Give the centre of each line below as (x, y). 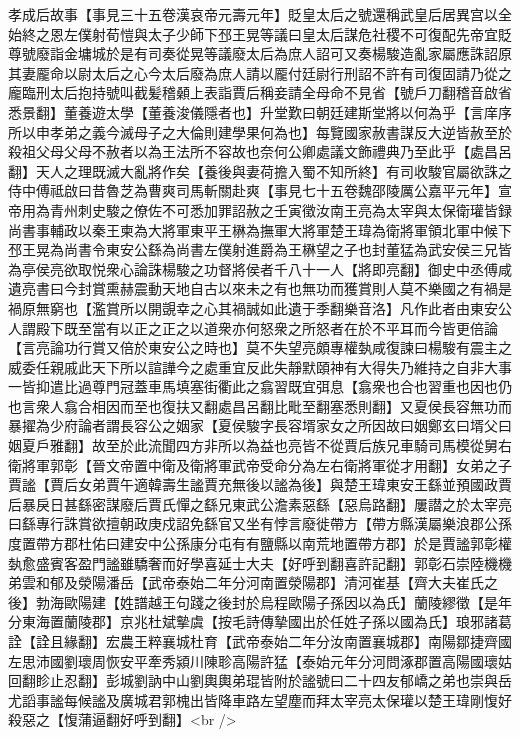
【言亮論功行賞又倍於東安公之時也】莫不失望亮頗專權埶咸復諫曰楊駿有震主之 (260, 347)
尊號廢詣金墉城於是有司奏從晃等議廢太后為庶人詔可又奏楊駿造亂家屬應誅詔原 (260, 53)
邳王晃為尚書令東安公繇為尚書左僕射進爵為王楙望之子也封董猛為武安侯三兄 (253, 249)
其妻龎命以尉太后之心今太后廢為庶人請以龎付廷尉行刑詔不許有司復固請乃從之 (260, 72)
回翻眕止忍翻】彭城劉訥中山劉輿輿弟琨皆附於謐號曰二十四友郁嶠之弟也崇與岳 (260, 680)
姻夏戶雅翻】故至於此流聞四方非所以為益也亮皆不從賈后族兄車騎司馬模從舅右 (260, 445)
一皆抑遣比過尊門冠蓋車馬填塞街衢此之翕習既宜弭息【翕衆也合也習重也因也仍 (260, 386)
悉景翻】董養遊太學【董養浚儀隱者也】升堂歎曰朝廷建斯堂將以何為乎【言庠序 (260, 111)
